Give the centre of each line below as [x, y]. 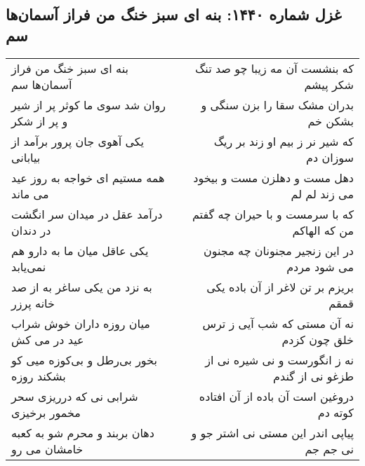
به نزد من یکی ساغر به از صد [82, 287]
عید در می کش [48, 339]
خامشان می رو [47, 448]
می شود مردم [320, 266]
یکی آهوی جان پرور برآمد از [78, 141]
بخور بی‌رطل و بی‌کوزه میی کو [84, 359]
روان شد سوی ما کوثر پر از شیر [89, 104]
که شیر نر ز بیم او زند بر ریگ [284, 141]
